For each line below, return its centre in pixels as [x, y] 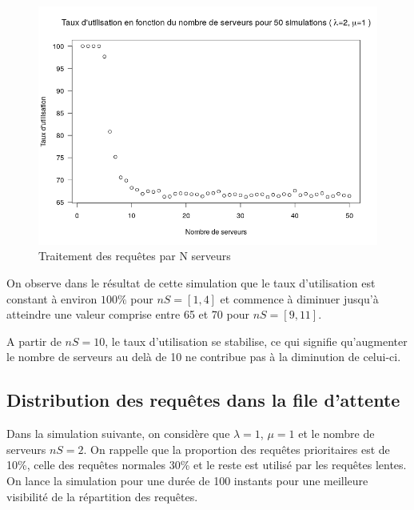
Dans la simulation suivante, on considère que [118, 434]
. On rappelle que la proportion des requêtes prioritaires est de [237, 449]
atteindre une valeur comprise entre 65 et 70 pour [128, 314]
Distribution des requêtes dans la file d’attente [203, 400]
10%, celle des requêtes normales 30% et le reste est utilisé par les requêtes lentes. [207, 465]
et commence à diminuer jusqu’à [299, 298]
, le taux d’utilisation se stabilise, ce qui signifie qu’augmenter [256, 341]
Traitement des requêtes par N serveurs [135, 256]
